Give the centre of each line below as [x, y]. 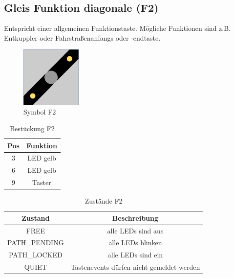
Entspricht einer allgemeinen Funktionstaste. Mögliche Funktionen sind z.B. [117, 28]
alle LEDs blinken [135, 243]
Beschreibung [135, 218]
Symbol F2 [40, 112]
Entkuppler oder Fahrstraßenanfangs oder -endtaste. [82, 37]
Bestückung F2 [32, 128]
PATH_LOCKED [35, 255]
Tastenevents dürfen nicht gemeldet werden [135, 267]
